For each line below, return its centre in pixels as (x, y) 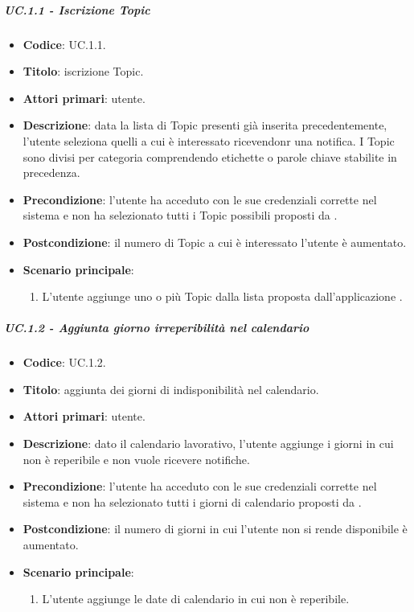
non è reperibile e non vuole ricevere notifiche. (136, 459)
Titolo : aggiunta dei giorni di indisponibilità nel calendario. (171, 389)
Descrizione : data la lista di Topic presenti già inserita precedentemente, (205, 125)
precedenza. (51, 173)
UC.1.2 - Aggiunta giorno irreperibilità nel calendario (157, 328)
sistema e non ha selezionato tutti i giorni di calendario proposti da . (192, 501)
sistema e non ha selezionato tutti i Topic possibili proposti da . (180, 215)
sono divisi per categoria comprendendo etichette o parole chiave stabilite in (210, 156)
